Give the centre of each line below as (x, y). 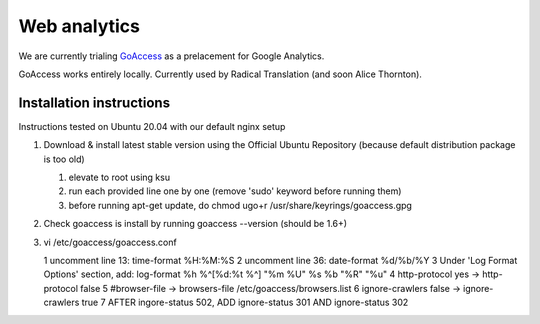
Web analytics (79, 26)
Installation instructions (94, 102)
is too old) (64, 159)
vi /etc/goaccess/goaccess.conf (110, 242)
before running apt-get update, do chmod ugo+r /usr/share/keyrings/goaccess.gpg (240, 205)
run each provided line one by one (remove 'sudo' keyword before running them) (235, 191)
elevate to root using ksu (119, 177)
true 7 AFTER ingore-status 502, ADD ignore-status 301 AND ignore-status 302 (245, 302)
